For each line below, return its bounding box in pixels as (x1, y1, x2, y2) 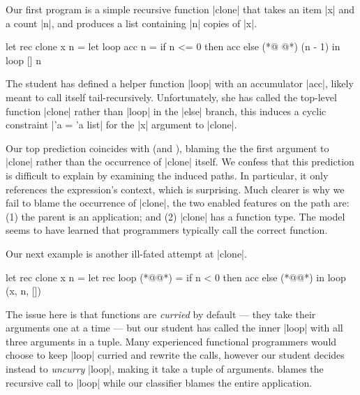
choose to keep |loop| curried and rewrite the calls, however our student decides (6, 348, 345, 362)
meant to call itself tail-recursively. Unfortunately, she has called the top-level (6, 89, 337, 104)
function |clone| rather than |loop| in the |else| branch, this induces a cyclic (6, 103, 327, 118)
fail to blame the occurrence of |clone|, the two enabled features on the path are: (6, 195, 350, 210)
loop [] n (6, 52, 41, 67)
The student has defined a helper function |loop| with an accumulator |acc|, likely (6, 76, 354, 91)
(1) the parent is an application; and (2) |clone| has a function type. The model (6, 209, 345, 223)
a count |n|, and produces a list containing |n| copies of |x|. (6, 15, 257, 30)
